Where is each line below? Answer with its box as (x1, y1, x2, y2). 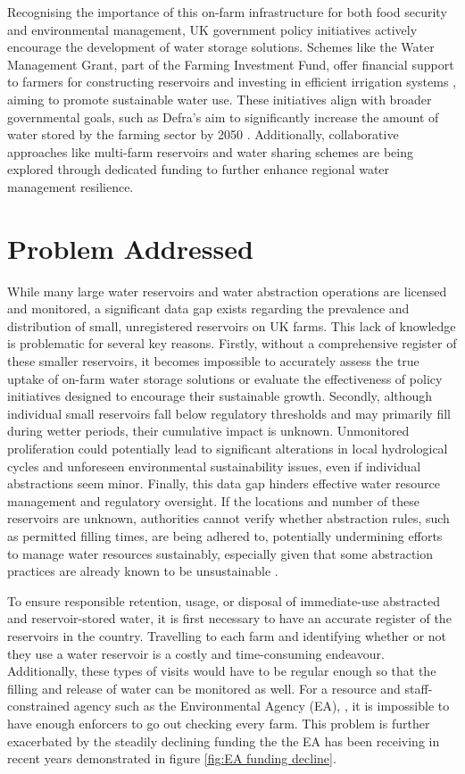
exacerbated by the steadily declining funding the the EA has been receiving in (7, 731, 440, 750)
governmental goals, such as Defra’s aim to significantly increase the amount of (7, 107, 439, 126)
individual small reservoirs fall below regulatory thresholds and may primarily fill (7, 404, 451, 422)
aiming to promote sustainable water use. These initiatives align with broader (7, 89, 432, 108)
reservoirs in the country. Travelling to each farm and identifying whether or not (7, 626, 447, 645)
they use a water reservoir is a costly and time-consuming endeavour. (7, 644, 385, 662)
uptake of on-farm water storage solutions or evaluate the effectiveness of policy (7, 369, 443, 387)
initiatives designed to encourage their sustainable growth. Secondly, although (7, 387, 433, 405)
